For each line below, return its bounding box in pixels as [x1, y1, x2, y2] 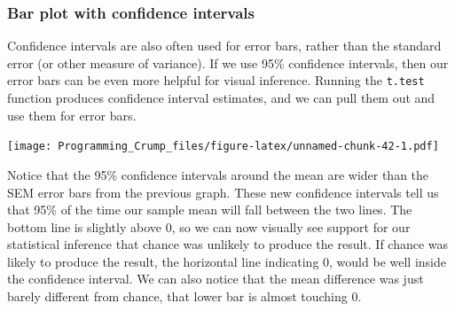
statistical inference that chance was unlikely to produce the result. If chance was [7, 235, 449, 253]
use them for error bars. [7, 105, 137, 124]
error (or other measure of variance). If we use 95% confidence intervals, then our [7, 53, 449, 72]
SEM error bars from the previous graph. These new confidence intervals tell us [7, 183, 439, 201]
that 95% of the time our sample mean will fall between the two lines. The [7, 200, 412, 219]
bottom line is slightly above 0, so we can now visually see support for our [7, 217, 411, 236]
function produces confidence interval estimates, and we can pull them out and [7, 89, 435, 107]
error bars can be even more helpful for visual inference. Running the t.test [7, 71, 425, 89]
